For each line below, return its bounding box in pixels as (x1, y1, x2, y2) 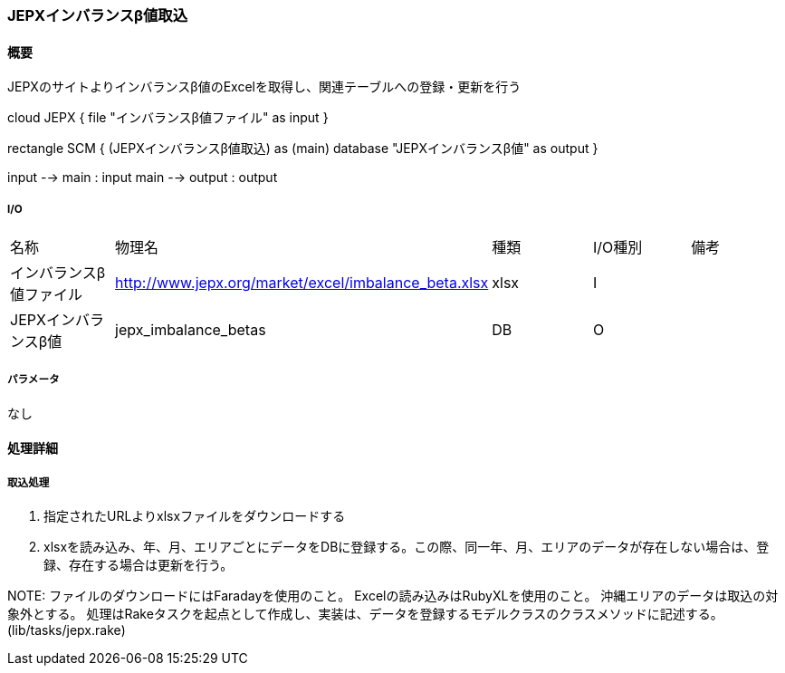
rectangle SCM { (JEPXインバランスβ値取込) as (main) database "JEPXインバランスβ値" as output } (7, 140, 598, 157)
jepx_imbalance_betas (115, 321, 266, 339)
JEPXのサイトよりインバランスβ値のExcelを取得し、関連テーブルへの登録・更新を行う (7, 79, 522, 95)
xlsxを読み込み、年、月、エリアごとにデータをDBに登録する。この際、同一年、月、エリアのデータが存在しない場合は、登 (43, 539, 770, 555)
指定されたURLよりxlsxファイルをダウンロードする (43, 508, 346, 524)
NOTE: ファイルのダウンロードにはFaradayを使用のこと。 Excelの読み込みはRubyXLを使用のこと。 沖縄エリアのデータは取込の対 (7, 588, 779, 604)
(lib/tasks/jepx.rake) (7, 622, 126, 639)
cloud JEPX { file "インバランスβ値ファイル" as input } (7, 110, 329, 126)
